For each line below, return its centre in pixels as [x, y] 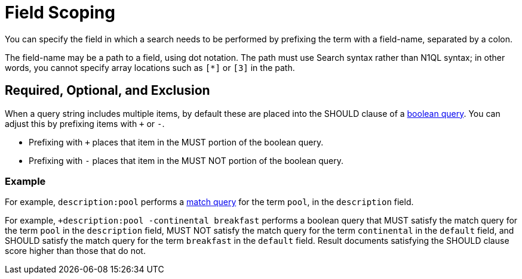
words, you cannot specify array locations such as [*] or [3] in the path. [150, 67]
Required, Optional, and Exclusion [108, 91]
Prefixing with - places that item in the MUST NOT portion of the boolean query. [186, 160]
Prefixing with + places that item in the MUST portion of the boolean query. [176, 142]
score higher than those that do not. [75, 251]
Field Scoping [60, 13]
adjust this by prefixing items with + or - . [85, 123]
